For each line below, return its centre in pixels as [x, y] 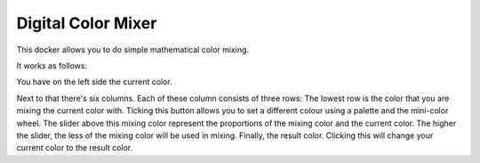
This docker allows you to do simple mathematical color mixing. [132, 50]
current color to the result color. [75, 148]
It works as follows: [52, 66]
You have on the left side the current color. [94, 82]
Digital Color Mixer [87, 23]
